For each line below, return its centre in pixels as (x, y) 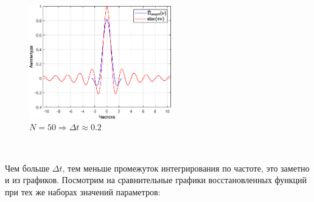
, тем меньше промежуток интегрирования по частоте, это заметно (186, 168)
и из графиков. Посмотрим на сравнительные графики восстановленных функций (156, 180)
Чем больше (27, 168)
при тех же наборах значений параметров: (83, 191)
